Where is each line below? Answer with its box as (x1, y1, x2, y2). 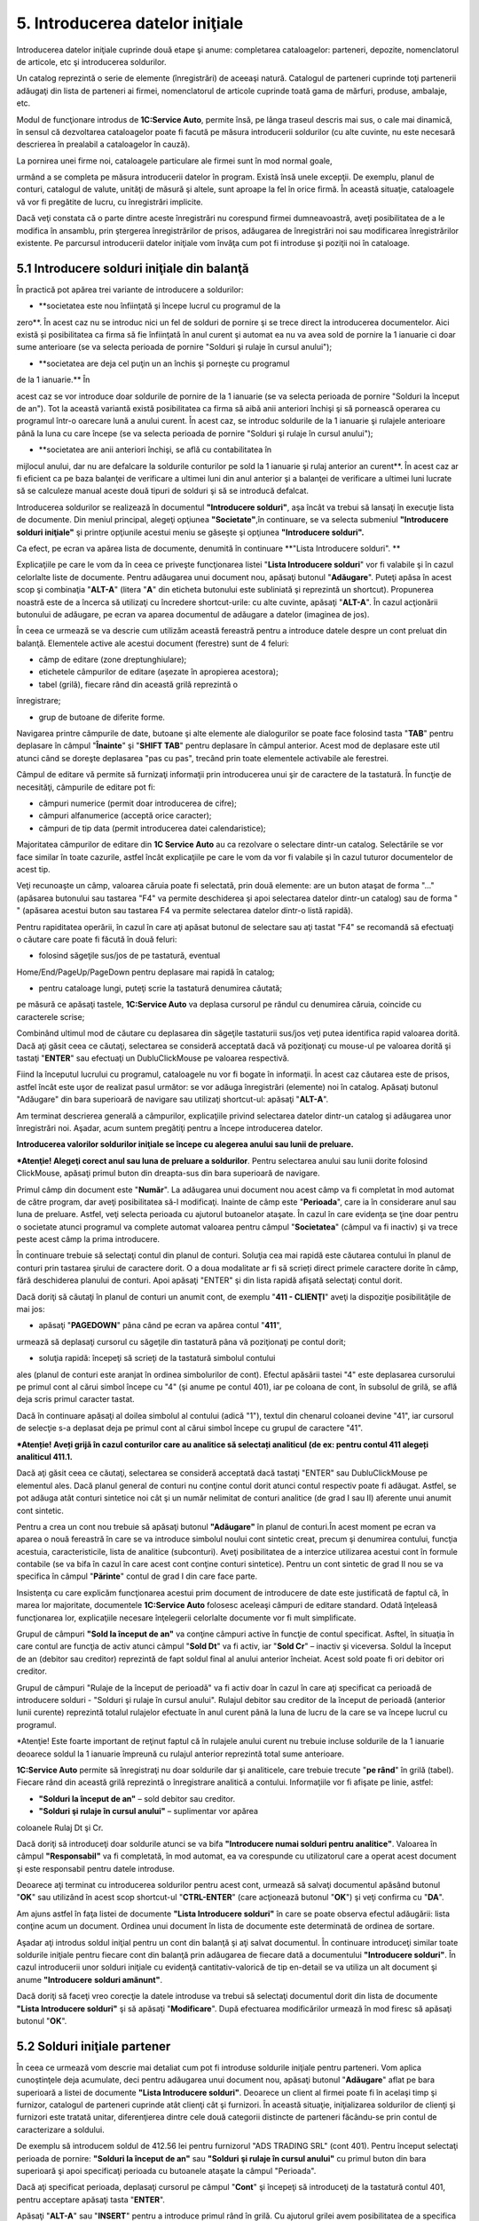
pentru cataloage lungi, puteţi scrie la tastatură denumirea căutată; (38, 983, 283, 994)
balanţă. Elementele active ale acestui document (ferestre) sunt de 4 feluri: (16, 638, 290, 649)
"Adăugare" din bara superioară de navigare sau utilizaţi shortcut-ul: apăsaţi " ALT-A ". (16, 1094, 329, 1105)
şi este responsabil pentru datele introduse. (16, 1863, 175, 1874)
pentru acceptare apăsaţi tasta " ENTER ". (16, 2194, 166, 2205)
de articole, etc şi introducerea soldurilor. (16, 56, 168, 67)
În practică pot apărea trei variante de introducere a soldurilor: (16, 284, 244, 295)
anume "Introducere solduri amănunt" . (16, 1974, 163, 1985)
